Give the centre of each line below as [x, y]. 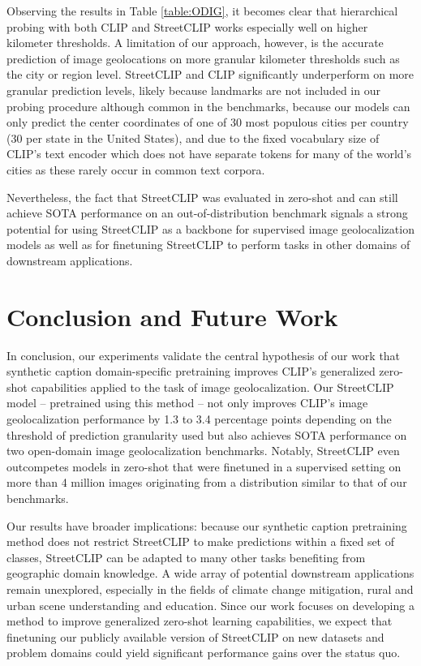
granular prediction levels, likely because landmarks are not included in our [193, 90]
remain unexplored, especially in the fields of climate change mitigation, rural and [210, 589]
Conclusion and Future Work [172, 316]
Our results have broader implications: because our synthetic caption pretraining [207, 525]
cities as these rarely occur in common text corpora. [136, 169]
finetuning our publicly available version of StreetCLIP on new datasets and [195, 636]
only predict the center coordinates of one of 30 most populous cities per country [208, 122]
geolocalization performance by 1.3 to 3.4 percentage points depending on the [199, 419]
